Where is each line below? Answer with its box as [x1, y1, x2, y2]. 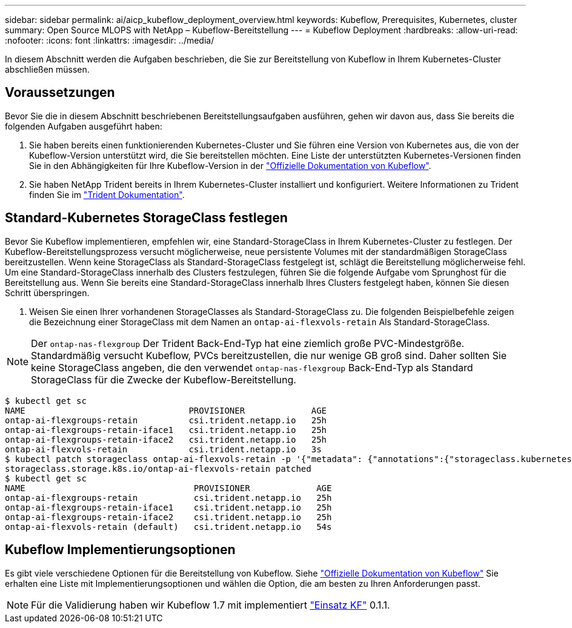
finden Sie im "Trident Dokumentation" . [29, 189, 185, 200]
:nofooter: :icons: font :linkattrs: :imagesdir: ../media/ [5, 35, 215, 45]
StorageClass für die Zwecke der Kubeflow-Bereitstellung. [31, 373, 296, 386]
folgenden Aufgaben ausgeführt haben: [5, 121, 162, 131]
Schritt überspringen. [5, 287, 90, 298]
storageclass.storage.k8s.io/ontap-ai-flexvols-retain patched [5, 463, 311, 474]
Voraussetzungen [5, 85, 115, 101]
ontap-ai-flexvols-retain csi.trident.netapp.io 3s [5, 444, 322, 454]
